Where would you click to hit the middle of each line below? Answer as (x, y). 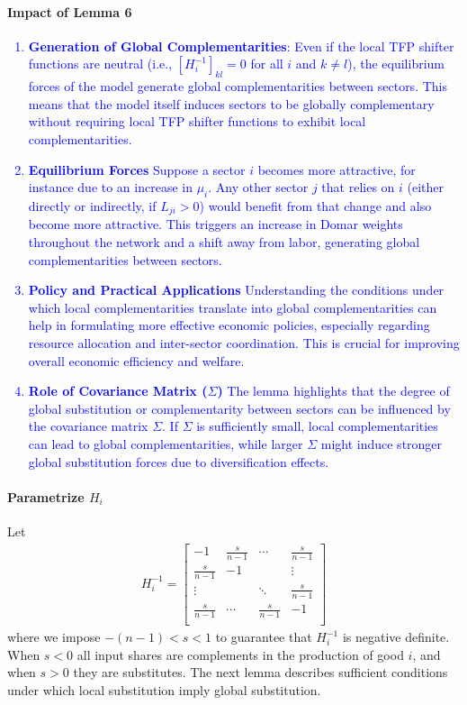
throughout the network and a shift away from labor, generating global (224, 242)
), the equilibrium (396, 64)
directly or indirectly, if (92, 205)
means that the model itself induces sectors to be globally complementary (231, 103)
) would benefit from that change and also (315, 205)
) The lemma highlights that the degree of (333, 391)
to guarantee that (264, 637)
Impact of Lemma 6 (70, 11)
